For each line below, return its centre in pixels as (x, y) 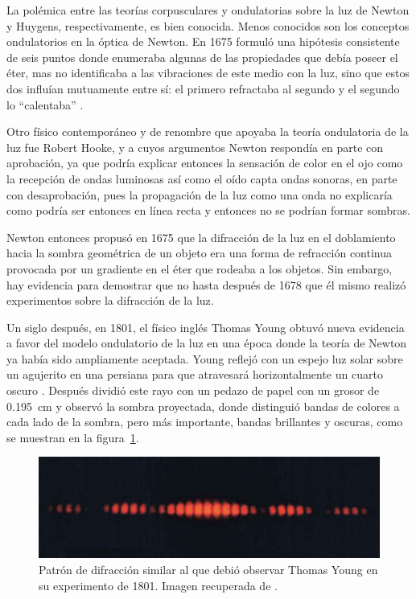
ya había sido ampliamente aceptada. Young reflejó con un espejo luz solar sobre (205, 358)
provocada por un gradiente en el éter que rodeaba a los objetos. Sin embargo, (200, 268)
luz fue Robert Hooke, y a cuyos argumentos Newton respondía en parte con (195, 147)
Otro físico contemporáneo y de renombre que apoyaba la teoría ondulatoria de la (208, 131)
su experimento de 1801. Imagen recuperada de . (158, 585)
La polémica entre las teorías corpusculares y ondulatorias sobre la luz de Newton (208, 10)
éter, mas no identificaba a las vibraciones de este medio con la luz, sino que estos (208, 73)
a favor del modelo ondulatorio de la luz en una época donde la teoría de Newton (207, 343)
